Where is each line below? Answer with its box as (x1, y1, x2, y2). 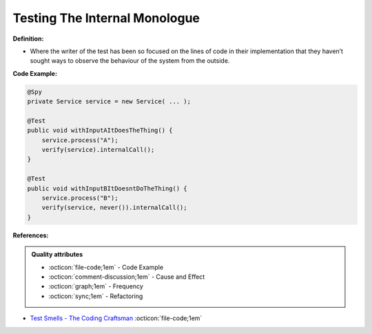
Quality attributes (31, 250, 83, 259)
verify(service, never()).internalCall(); (41, 204, 187, 212)
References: (12, 231, 49, 239)
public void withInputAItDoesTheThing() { (27, 126, 173, 135)
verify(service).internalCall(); (41, 146, 155, 154)
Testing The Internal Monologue (12, 10, 200, 26)
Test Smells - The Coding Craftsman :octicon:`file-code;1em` (30, 314, 203, 322)
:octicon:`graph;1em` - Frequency (48, 282, 144, 291)
